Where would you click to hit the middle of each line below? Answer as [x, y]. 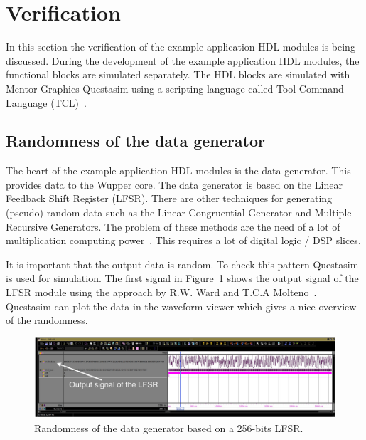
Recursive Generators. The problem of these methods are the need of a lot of [173, 226]
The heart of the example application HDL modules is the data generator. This [178, 171]
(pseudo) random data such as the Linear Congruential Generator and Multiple [179, 213]
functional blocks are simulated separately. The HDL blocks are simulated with [178, 74]
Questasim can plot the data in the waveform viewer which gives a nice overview [181, 306]
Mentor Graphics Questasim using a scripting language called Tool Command [175, 88]
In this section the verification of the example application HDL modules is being [181, 47]
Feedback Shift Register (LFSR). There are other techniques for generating [169, 198]
